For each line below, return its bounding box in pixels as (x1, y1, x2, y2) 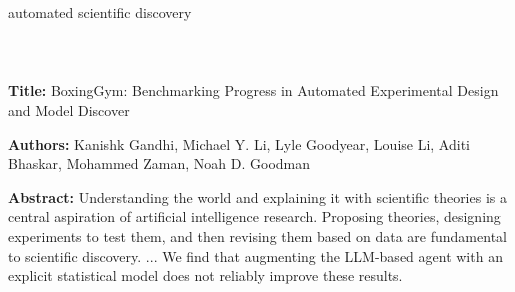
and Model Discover (8, 99, 130, 120)
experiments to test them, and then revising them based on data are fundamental (8, 225, 507, 246)
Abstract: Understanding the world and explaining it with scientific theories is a (8, 186, 507, 207)
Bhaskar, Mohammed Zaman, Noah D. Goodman (8, 153, 311, 174)
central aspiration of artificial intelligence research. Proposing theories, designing (8, 206, 501, 227)
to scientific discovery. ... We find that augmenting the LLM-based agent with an (8, 245, 503, 266)
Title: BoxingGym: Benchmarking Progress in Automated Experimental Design (8, 80, 499, 101)
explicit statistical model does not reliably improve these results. (8, 265, 403, 286)
